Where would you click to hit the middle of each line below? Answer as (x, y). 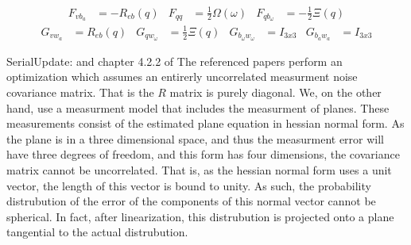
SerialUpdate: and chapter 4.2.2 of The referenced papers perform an (174, 61)
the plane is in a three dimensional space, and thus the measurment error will (196, 138)
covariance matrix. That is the (80, 92)
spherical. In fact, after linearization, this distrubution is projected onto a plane (200, 216)
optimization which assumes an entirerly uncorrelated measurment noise (182, 77)
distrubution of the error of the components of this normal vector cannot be (191, 201)
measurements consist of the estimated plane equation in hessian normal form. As (205, 123)
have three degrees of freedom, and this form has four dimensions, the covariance (203, 154)
